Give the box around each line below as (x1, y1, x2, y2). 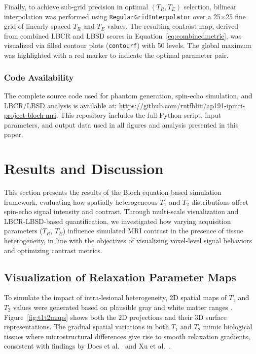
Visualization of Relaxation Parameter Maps (4, 269, 236, 284)
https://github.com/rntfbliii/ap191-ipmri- (119, 100, 245, 110)
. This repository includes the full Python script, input (56, 110, 221, 120)
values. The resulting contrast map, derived (107, 21, 238, 31)
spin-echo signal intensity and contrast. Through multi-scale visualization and (4, 206, 239, 217)
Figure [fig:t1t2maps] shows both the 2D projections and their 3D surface (4, 311, 227, 322)
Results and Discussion (4, 158, 164, 178)
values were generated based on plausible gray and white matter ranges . (13, 302, 233, 312)
